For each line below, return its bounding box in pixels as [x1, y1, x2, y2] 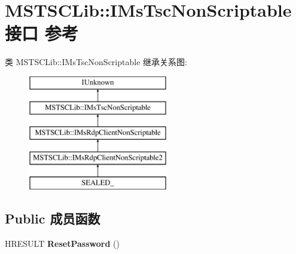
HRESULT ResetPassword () [5, 237, 120, 249]
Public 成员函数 [5, 209, 100, 227]
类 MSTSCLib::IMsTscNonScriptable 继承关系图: [5, 56, 187, 68]
